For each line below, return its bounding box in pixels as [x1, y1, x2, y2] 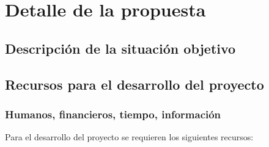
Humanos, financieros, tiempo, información [5, 106, 221, 121]
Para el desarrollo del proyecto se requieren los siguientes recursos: [5, 131, 254, 143]
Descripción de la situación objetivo [5, 38, 236, 57]
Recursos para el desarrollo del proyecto [5, 74, 264, 93]
